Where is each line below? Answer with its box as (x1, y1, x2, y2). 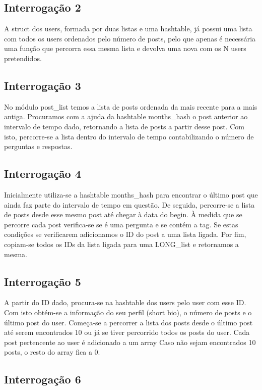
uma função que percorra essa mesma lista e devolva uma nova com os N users (4, 43, 246, 54)
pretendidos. (4, 53, 42, 63)
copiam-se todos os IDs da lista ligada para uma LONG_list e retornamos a (4, 238, 239, 249)
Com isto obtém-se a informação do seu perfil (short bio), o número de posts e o (4, 307, 252, 317)
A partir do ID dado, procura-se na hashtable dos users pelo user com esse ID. (4, 297, 246, 308)
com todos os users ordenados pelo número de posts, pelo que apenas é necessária (4, 33, 256, 43)
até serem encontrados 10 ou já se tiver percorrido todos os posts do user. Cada (4, 327, 250, 337)
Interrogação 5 (4, 273, 81, 289)
